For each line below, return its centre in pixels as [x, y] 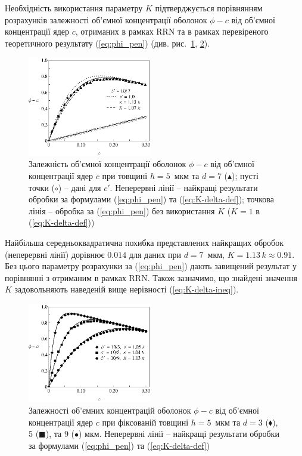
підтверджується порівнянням [209, 8]
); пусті [245, 176]
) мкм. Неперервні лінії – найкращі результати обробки [179, 434]
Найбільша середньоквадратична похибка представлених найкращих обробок [144, 242]
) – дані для [80, 187]
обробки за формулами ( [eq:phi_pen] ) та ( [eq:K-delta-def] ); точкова [151, 199]
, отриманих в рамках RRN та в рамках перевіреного [172, 31]
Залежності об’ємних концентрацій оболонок [110, 410]
